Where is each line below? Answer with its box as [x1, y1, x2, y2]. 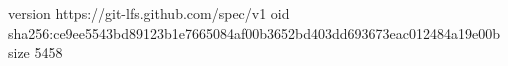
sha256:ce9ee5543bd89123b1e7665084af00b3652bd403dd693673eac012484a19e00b [8, 22, 501, 43]
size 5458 [8, 42, 63, 63]
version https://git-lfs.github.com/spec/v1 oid [8, 3, 290, 23]
